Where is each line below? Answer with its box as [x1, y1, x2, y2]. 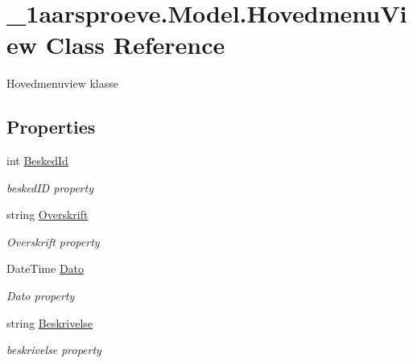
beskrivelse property [6, 341, 101, 358]
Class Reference [45, 28, 225, 61]
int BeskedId [6, 152, 68, 169]
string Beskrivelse [6, 314, 93, 331]
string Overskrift [6, 206, 89, 223]
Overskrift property [6, 233, 100, 250]
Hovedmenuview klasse [6, 75, 118, 92]
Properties [6, 114, 96, 139]
